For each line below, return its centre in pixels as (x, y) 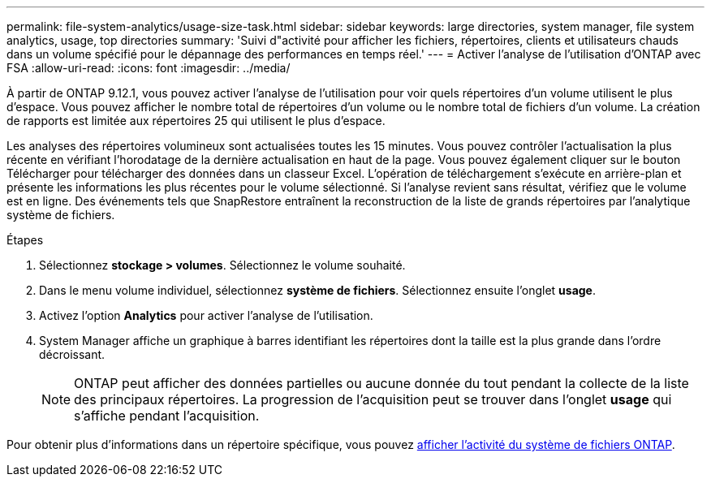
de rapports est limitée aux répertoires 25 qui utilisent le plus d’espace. (196, 121)
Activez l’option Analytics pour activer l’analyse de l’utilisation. (206, 315)
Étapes (25, 240)
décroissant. (72, 354)
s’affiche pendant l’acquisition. (167, 416)
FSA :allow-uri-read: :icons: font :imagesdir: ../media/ (149, 68)
